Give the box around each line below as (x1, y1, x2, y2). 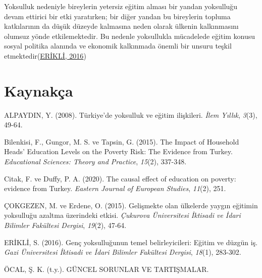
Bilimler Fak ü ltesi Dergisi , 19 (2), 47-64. (4, 220, 127, 230)
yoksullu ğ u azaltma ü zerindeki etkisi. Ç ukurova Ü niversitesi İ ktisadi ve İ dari (4, 210, 241, 220)
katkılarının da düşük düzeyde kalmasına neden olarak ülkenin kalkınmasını (4, 21, 239, 31)
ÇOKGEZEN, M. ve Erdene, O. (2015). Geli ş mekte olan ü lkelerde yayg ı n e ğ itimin (4, 200, 258, 210)
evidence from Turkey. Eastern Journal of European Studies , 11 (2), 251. (4, 183, 226, 194)
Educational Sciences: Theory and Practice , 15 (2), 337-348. (4, 156, 187, 167)
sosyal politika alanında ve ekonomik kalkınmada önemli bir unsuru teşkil (4, 40, 232, 51)
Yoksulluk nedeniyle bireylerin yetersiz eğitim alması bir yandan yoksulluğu (4, 1, 238, 11)
